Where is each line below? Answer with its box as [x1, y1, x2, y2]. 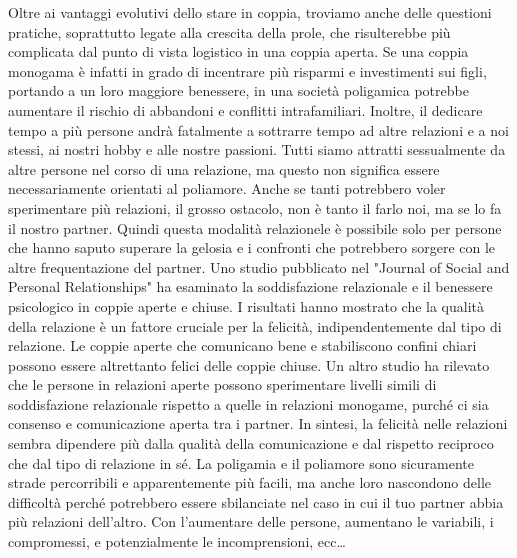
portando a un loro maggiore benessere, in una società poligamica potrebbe [8, 80, 469, 101]
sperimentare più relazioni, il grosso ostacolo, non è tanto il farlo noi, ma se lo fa [8, 197, 502, 218]
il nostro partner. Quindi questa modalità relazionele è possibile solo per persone [8, 217, 502, 238]
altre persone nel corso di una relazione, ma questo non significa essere [8, 158, 440, 179]
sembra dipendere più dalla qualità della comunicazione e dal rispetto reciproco [8, 433, 494, 454]
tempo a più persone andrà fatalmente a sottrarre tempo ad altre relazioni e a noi [8, 119, 509, 140]
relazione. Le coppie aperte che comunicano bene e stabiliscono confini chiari [8, 335, 477, 356]
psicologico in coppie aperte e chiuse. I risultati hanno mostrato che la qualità [8, 295, 485, 316]
